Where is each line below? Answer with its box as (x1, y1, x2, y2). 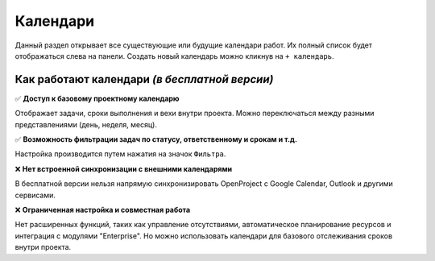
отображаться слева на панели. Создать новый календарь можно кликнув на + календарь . (14, 51, 334, 60)
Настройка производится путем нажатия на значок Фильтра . (14, 149, 226, 159)
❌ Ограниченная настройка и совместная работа (14, 205, 191, 214)
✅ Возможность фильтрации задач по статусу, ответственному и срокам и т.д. (14, 135, 298, 144)
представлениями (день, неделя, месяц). (14, 119, 157, 129)
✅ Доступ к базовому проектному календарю (14, 93, 180, 103)
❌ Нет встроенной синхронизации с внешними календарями (14, 164, 233, 173)
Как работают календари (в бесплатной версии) (14, 72, 274, 86)
